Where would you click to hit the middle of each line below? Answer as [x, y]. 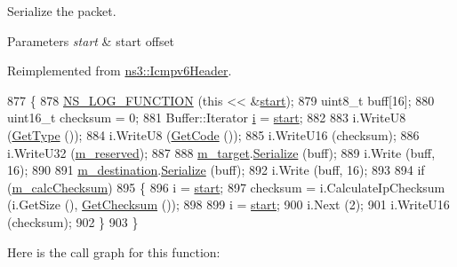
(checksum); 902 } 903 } [73, 221]
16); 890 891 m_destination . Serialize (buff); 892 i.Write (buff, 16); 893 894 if [216, 170]
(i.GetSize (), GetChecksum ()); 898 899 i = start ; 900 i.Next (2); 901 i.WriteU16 [228, 204]
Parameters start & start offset [91, 40]
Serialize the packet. [62, 11]
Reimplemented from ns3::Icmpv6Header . [120, 71]
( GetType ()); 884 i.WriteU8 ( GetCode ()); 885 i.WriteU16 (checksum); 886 [213, 134]
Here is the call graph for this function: [114, 251]
